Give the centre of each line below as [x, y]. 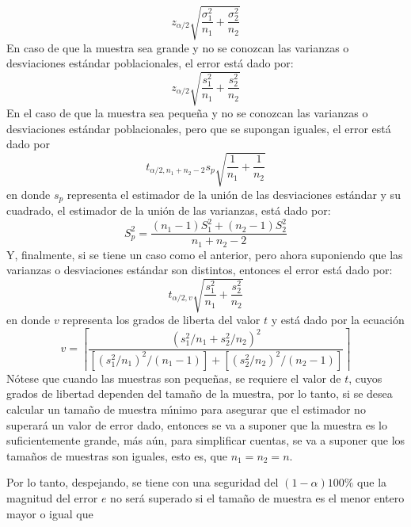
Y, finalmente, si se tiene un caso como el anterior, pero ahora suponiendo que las [205, 254]
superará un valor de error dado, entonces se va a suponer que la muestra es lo [197, 424]
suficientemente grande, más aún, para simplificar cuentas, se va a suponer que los [206, 440]
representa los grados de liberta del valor [162, 320]
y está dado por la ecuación [338, 320]
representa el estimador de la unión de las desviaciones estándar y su [234, 194]
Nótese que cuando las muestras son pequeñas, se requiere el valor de [174, 378]
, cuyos [365, 378]
